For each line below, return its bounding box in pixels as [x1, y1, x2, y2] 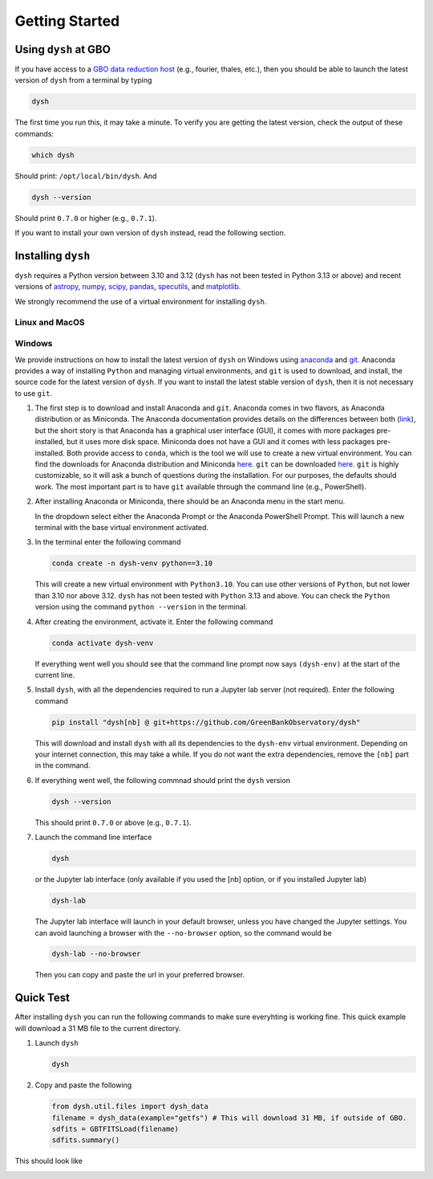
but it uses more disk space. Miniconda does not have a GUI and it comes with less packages [67, 437, 375, 447]
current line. [34, 670, 75, 679]
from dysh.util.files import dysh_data [51, 1102, 208, 1112]
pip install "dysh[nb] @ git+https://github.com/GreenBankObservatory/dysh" [51, 717, 361, 727]
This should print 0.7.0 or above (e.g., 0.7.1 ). [34, 818, 192, 827]
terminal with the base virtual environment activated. [34, 523, 208, 532]
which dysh [31, 150, 75, 160]
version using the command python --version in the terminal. [34, 602, 248, 612]
